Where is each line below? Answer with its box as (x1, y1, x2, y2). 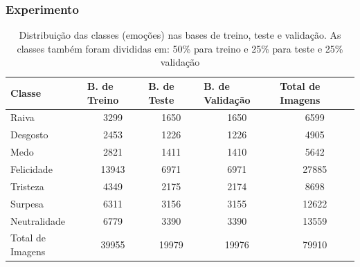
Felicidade (10, 161, 53, 176)
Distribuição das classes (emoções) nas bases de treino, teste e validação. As (19, 28, 341, 42)
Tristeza (10, 178, 44, 193)
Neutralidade (10, 213, 66, 228)
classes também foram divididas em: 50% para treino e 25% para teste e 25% (17, 41, 343, 55)
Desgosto (10, 127, 48, 142)
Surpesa (10, 196, 44, 210)
